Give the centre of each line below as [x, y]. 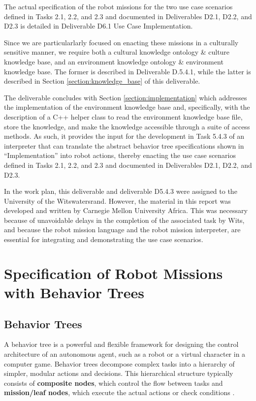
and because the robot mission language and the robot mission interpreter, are [122, 230]
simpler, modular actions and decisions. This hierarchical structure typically [119, 373]
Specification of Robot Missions [113, 273]
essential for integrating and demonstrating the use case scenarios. [104, 239]
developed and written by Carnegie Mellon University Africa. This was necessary [126, 210]
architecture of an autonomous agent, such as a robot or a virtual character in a [125, 354]
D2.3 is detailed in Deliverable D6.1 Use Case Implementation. [98, 26]
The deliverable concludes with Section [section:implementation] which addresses [126, 97]
